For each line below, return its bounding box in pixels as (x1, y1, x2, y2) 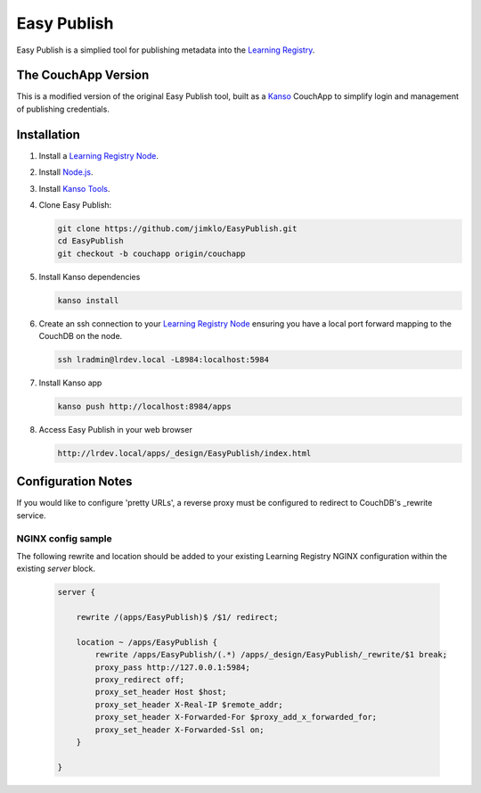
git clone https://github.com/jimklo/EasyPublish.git (57, 223, 298, 234)
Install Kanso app (38, 377, 102, 388)
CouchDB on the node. (38, 331, 123, 342)
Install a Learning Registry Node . (38, 150, 159, 161)
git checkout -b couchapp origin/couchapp (57, 248, 246, 259)
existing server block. (16, 563, 95, 574)
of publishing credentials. (16, 103, 110, 114)
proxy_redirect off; (94, 674, 185, 685)
